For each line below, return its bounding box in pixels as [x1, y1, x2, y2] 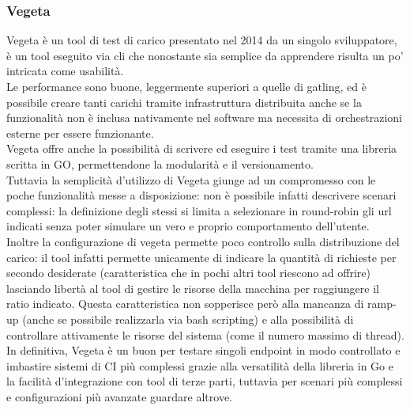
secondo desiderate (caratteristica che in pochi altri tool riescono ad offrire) [6, 264, 371, 281]
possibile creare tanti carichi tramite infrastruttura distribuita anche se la [6, 93, 362, 110]
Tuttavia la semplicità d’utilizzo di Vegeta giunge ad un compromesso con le [6, 171, 376, 188]
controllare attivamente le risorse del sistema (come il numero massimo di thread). [6, 326, 404, 343]
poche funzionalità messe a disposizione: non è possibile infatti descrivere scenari [6, 187, 397, 203]
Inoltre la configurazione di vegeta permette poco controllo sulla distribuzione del [6, 233, 400, 249]
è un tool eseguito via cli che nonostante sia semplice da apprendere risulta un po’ [6, 47, 404, 63]
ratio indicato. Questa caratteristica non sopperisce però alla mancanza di [6, 295, 364, 312]
